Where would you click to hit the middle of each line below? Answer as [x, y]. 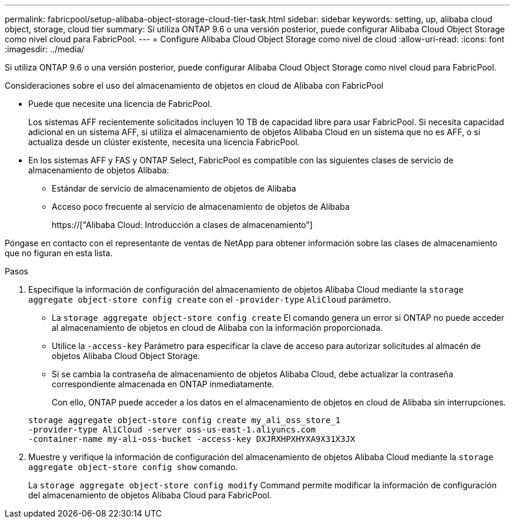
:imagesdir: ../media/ [45, 49]
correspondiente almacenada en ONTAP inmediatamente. [163, 384]
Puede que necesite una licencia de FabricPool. [120, 104]
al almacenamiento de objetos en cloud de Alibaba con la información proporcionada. [217, 328]
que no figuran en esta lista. [59, 253]
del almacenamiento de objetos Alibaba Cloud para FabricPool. [150, 495]
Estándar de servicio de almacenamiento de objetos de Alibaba [174, 188]
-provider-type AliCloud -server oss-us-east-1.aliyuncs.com [172, 430]
